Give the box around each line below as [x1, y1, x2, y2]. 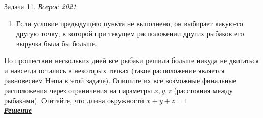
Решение [4, 105, 32, 115]
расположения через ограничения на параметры [4, 85, 152, 96]
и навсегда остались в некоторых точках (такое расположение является [4, 65, 225, 75]
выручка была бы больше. [16, 38, 97, 48]
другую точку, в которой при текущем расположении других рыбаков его [16, 28, 244, 39]
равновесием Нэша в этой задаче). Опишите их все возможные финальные [4, 75, 236, 85]
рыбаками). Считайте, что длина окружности [4, 95, 144, 105]
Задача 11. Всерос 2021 [4, 1, 77, 11]
